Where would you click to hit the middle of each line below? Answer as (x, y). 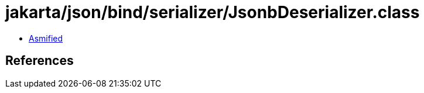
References (40, 61)
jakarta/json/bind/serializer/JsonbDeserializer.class (213, 12)
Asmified (46, 38)
